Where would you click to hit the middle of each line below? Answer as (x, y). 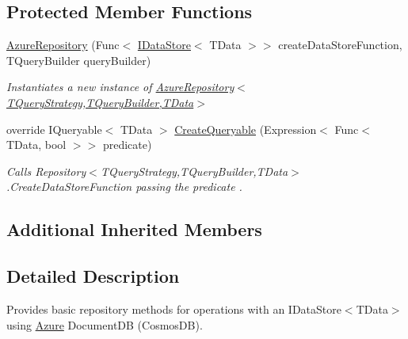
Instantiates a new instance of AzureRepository (120, 87)
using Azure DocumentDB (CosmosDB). (105, 324)
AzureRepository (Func (63, 45)
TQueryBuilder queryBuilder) (79, 60)
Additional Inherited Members (134, 229)
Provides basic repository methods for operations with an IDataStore (174, 309)
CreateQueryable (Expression (246, 129)
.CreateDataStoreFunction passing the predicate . (124, 187)
